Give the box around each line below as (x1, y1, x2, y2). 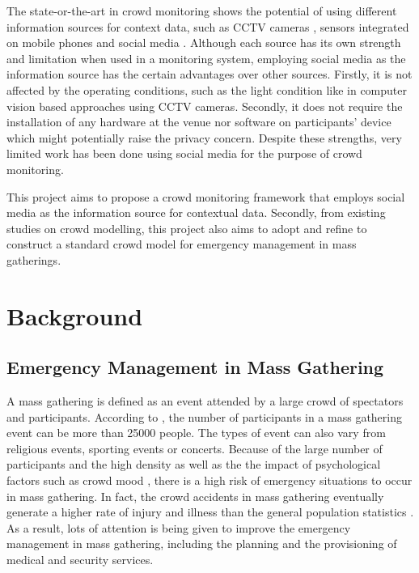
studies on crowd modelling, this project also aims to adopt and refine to (6, 219, 367, 236)
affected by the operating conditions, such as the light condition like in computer (6, 81, 407, 98)
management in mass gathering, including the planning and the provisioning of (6, 535, 397, 552)
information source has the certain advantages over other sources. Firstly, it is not (6, 66, 413, 83)
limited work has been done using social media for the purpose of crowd (6, 145, 362, 162)
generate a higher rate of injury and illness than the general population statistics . (6, 503, 414, 520)
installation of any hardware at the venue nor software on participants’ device (6, 113, 391, 130)
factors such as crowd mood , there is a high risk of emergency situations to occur (6, 472, 413, 489)
